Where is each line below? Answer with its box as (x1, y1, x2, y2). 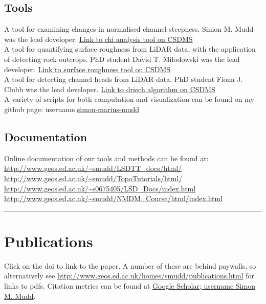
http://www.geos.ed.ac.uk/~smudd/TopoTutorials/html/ (4, 172, 183, 183)
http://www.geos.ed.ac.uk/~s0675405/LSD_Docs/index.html (4, 183, 196, 193)
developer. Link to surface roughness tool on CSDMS (4, 63, 171, 74)
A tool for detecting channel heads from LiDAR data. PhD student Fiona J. (4, 74, 243, 84)
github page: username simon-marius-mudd (4, 103, 139, 114)
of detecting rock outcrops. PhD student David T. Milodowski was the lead (4, 53, 240, 64)
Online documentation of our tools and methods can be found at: (4, 153, 209, 163)
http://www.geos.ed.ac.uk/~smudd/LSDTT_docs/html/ (4, 163, 182, 173)
